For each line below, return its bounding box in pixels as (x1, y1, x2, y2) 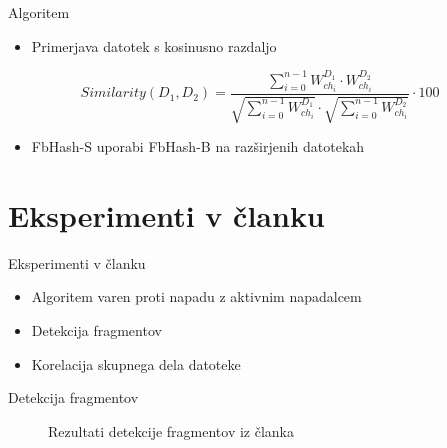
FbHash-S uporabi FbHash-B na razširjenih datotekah (31, 136, 365, 157)
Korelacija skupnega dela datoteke (31, 353, 241, 374)
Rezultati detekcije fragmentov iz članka (48, 420, 294, 441)
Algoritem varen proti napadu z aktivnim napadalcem (31, 286, 362, 307)
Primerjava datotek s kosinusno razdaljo (31, 35, 277, 56)
